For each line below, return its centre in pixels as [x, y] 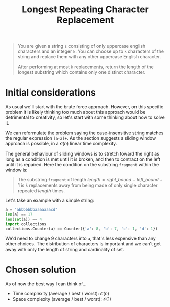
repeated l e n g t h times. [41, 191]
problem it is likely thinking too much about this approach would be [75, 112]
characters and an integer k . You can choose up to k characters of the [91, 51]
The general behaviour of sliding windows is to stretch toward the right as [82, 154]
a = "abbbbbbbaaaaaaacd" [31, 210]
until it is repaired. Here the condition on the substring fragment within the [82, 165]
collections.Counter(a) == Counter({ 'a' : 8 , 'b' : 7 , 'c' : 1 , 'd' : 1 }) [81, 229]
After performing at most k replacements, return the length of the [86, 67]
